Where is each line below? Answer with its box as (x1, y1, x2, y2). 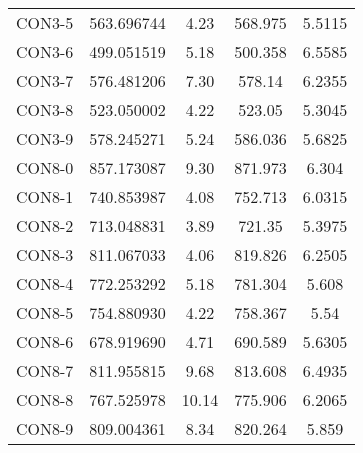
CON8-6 (16, 330, 74, 353)
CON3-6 (16, 40, 74, 63)
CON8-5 (16, 301, 74, 324)
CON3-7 (16, 69, 74, 92)
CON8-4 (16, 272, 74, 295)
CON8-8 (16, 388, 74, 411)
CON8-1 (16, 185, 74, 208)
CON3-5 (16, 11, 74, 34)
